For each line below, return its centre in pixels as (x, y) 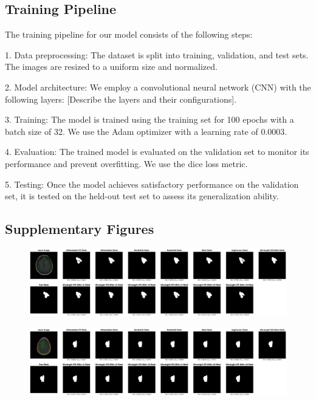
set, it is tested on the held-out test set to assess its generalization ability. (142, 196)
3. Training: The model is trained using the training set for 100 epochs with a (149, 119)
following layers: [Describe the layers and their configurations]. (121, 99)
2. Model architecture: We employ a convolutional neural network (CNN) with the (158, 87)
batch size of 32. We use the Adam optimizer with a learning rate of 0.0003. (146, 131)
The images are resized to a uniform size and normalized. (111, 67)
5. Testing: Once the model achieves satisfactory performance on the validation (152, 184)
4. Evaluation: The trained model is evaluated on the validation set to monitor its (157, 152)
